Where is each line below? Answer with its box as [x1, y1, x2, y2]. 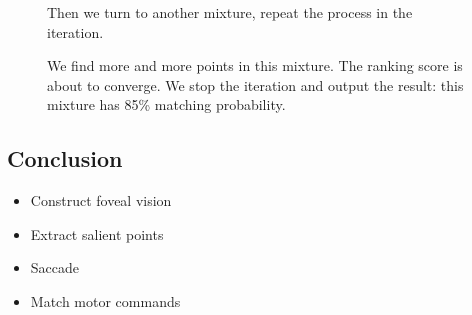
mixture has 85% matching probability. [47, 94, 286, 115]
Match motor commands [30, 290, 181, 311]
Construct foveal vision [30, 190, 172, 211]
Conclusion [7, 143, 123, 174]
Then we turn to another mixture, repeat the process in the [47, 2, 413, 22]
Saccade [30, 257, 80, 278]
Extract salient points [30, 223, 164, 244]
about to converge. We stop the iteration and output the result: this [47, 74, 464, 95]
